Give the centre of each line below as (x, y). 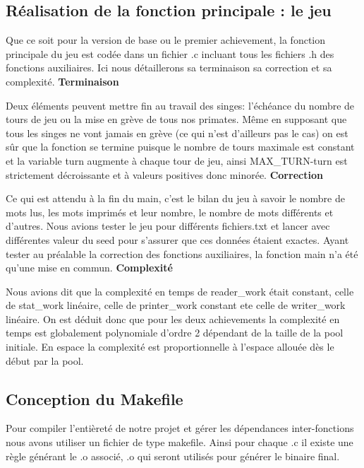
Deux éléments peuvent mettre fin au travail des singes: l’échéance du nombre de (180, 105)
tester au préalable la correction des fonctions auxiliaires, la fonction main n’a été (182, 253)
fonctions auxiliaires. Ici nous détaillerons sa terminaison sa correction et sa (169, 68)
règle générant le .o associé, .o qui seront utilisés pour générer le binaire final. (173, 456)
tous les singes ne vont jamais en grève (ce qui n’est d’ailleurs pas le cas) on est (177, 133)
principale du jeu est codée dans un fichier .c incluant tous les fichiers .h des (170, 53)
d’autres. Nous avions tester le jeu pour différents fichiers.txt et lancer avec (168, 226)
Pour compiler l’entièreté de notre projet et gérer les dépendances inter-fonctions (180, 428)
